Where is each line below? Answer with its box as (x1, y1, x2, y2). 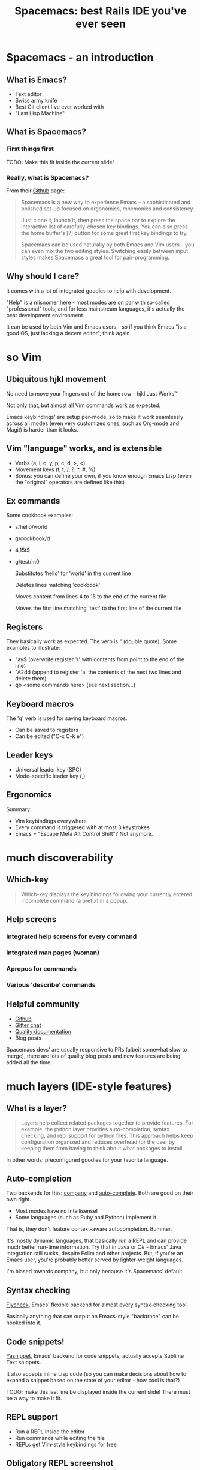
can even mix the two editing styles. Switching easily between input (20, 247, 189, 254)
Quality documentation (14, 1028, 72, 1035)
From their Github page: (6, 187, 65, 194)
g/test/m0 (14, 558, 40, 565)
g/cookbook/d (14, 535, 50, 542)
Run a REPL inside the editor (14, 1428, 85, 1435)
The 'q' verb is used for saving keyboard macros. (6, 715, 128, 722)
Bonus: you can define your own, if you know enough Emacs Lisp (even (14, 472, 192, 479)
